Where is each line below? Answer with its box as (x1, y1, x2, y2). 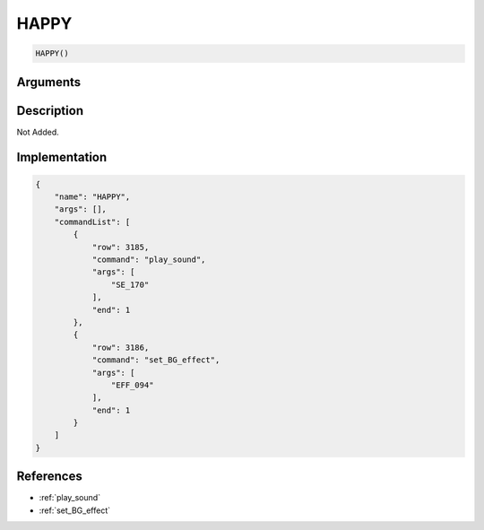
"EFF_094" (110, 379, 154, 390)
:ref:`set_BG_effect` (39, 505, 111, 516)
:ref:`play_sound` (39, 492, 101, 503)
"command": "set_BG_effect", (91, 355, 220, 365)
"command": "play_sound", (91, 255, 206, 265)
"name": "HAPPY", (54, 192, 131, 202)
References (16, 469, 82, 484)
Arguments (16, 74, 82, 90)
